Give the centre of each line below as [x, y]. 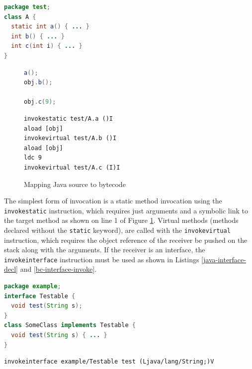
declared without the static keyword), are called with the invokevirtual [117, 230]
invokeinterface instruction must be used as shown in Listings [102, 259]
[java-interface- [224, 259]
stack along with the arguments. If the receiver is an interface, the [105, 250]
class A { [20, 17]
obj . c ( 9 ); [40, 102]
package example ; [33, 286]
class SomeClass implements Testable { [70, 325]
